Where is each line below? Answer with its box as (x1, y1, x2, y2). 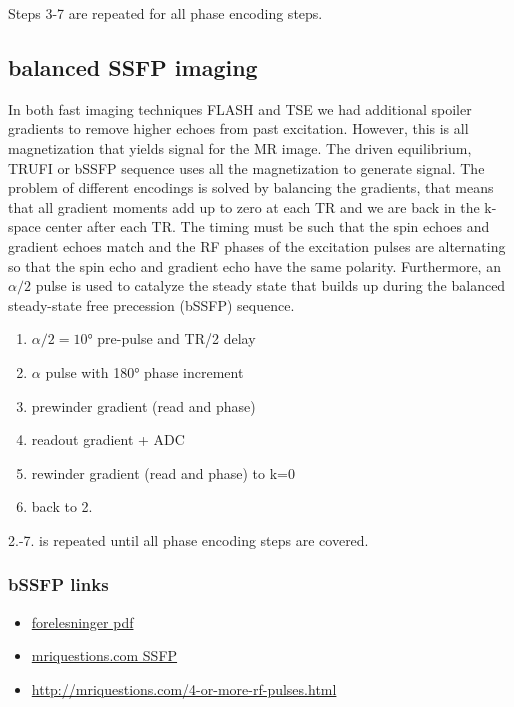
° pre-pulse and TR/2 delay (87, 328, 256, 349)
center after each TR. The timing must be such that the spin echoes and (45, 216, 490, 237)
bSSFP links (8, 572, 109, 597)
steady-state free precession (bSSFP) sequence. (8, 294, 295, 315)
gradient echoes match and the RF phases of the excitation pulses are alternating (8, 235, 506, 256)
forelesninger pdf (31, 611, 134, 632)
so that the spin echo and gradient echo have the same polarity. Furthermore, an (8, 255, 501, 276)
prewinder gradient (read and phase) (31, 395, 256, 416)
